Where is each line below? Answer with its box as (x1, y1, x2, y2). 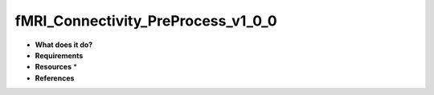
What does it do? (35, 40, 93, 49)
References (35, 73, 75, 83)
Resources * (35, 62, 78, 72)
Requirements (35, 50, 84, 60)
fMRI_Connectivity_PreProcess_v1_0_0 (14, 12, 277, 30)
